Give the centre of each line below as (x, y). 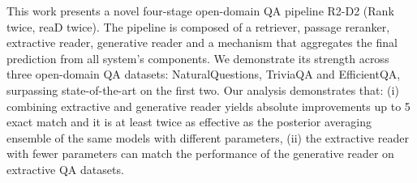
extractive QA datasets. (65, 169)
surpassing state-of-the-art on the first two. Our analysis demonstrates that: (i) (203, 89)
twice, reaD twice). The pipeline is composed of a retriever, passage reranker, (198, 26)
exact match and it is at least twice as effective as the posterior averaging (189, 122)
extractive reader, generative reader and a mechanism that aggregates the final (202, 43)
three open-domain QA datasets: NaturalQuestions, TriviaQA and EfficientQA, (204, 74)
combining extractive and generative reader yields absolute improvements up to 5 (208, 106)
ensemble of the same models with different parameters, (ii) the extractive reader (208, 137)
